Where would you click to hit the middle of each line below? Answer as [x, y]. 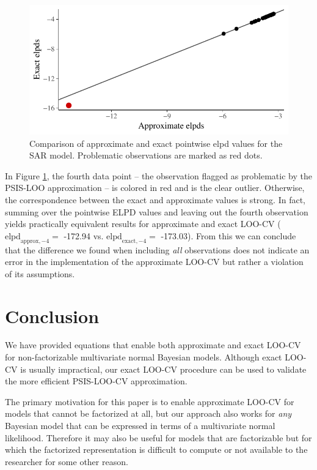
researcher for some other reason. [67, 461]
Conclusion [52, 315]
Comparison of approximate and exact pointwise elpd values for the [156, 143]
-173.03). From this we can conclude [228, 235]
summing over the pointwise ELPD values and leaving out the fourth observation [157, 211]
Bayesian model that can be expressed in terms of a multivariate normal [140, 426]
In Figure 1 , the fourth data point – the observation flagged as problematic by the [158, 175]
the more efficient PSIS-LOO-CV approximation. [96, 381]
